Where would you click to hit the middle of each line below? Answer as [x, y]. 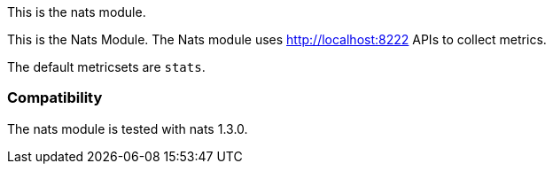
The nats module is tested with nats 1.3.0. [128, 128]
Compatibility [55, 98]
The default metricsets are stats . [106, 67]
